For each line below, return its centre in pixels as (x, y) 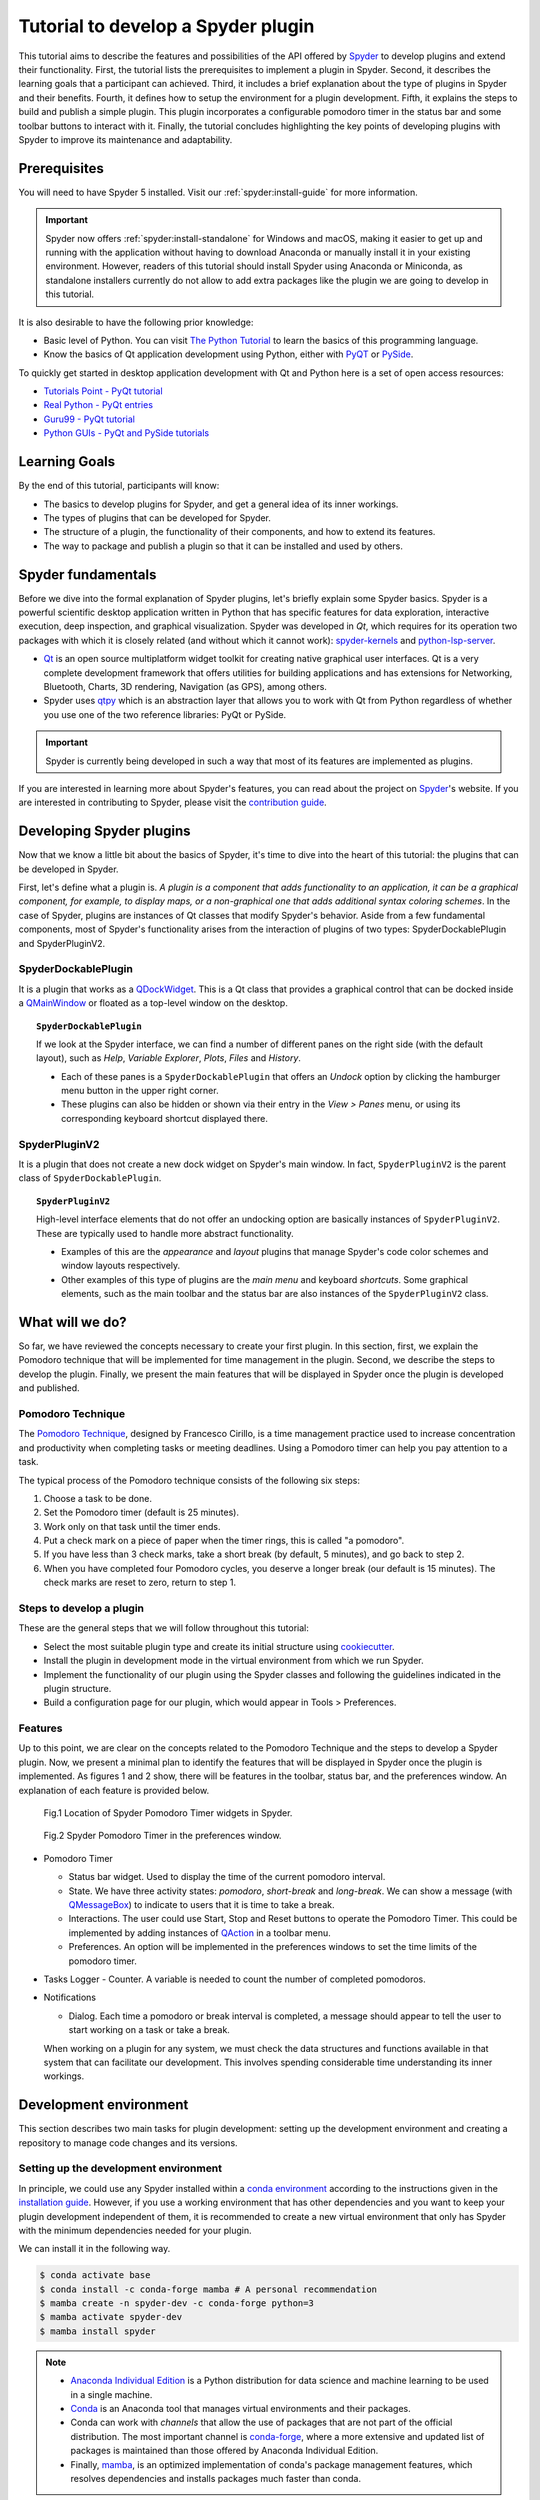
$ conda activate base (95, 2275)
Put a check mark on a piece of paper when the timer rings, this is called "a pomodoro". (224, 1541)
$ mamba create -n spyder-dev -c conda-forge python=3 (176, 2303)
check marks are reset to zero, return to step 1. (140, 1582)
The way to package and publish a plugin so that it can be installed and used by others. (223, 546)
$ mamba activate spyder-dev (111, 2317)
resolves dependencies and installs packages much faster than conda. (216, 2478)
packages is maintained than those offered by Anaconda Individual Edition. (224, 2451)
